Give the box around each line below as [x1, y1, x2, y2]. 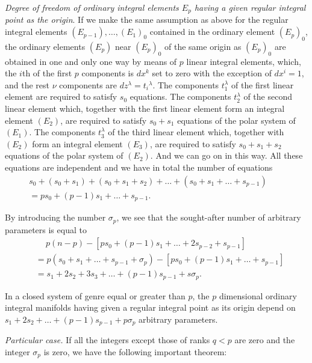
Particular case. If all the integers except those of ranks [5, 334, 210, 346]
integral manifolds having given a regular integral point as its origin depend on [5, 301, 296, 314]
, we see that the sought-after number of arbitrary [116, 211, 301, 224]
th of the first [22, 67, 72, 79]
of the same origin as [164, 40, 242, 52]
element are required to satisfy [5, 90, 117, 103]
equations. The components [129, 90, 231, 103]
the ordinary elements [5, 40, 86, 52]
